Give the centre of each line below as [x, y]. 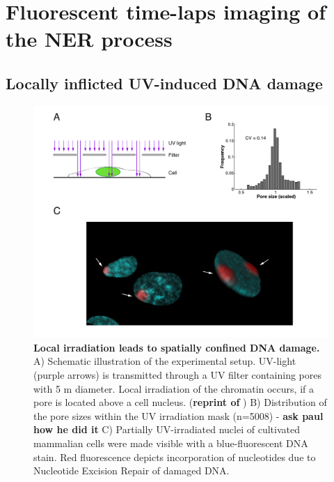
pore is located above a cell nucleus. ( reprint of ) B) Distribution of [180, 402]
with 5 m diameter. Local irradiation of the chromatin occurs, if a [174, 388]
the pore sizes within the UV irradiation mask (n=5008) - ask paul [178, 415]
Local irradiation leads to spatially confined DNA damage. [177, 347]
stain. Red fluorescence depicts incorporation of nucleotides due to [175, 457]
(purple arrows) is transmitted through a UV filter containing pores [178, 375]
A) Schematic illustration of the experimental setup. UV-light [165, 361]
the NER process [89, 39]
